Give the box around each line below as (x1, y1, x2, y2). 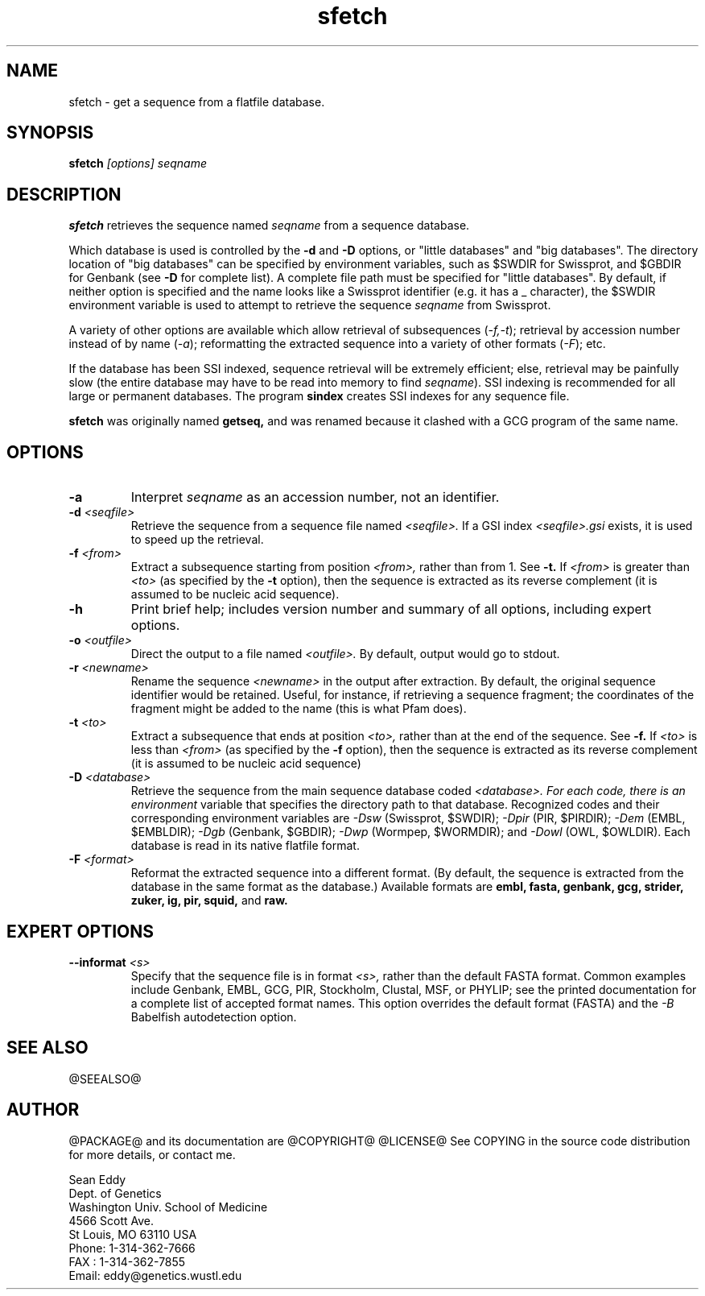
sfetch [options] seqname (68, 156, 207, 171)
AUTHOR (6, 1099, 80, 1120)
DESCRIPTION (6, 184, 122, 205)
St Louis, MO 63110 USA (68, 1227, 197, 1241)
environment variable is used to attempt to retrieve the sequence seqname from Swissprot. (68, 298, 551, 313)
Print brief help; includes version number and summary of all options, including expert (130, 601, 652, 618)
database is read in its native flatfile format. (130, 838, 360, 853)
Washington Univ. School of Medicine (68, 1199, 268, 1214)
